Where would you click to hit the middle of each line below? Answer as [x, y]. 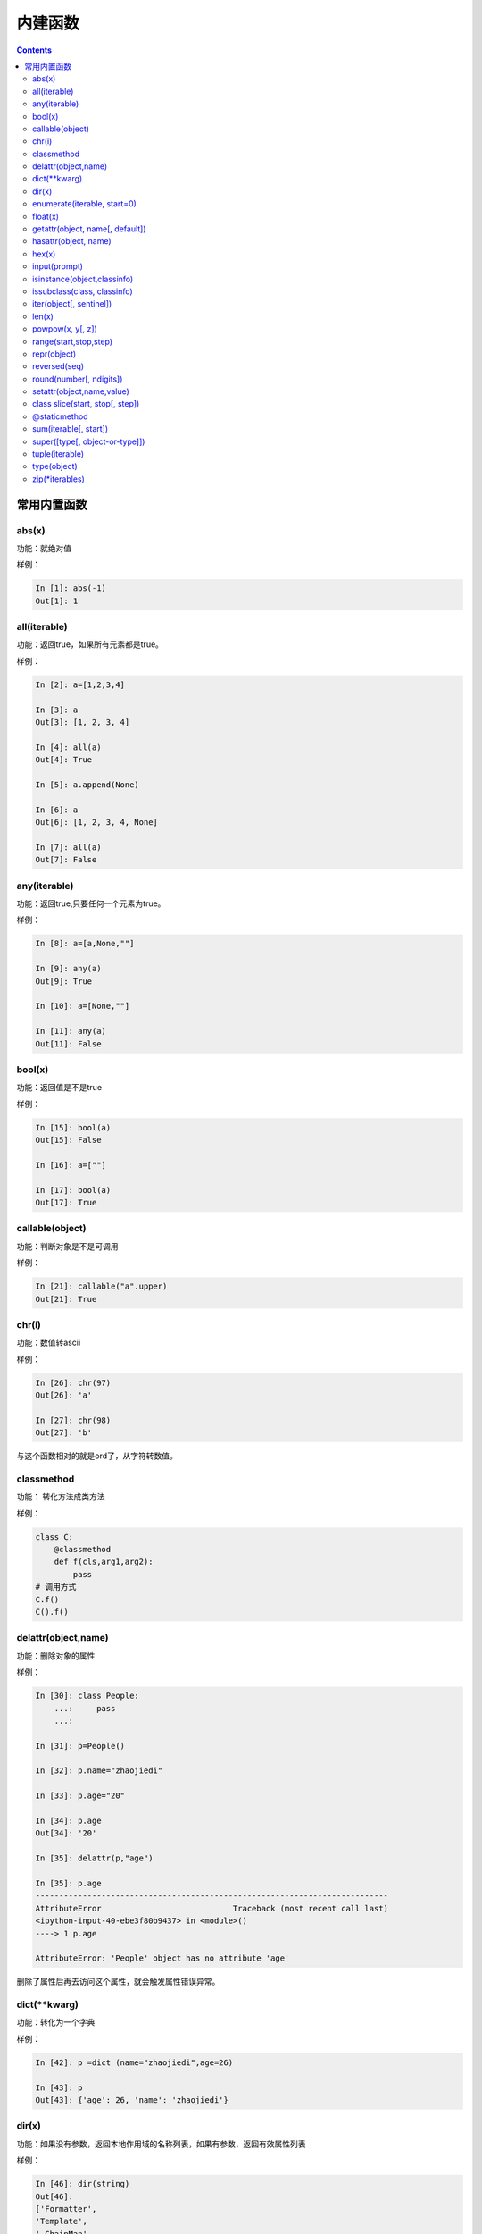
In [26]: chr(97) [73, 1382]
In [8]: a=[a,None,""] [85, 944]
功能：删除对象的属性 [56, 1655]
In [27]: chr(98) [73, 1420]
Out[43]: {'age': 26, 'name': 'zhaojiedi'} [132, 2100]
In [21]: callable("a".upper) [101, 1286]
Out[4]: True [64, 760]
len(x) [43, 316]
